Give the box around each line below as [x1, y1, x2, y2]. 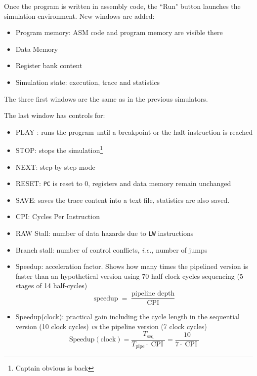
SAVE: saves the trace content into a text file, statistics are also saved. [15, 194, 230, 205]
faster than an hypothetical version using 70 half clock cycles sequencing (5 [15, 270, 243, 281]
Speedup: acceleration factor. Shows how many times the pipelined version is [15, 261, 248, 271]
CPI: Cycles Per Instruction [15, 211, 100, 222]
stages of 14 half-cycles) [15, 280, 87, 291]
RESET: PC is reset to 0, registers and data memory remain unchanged [15, 178, 231, 188]
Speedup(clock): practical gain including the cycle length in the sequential [15, 311, 240, 322]
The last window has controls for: [4, 110, 105, 120]
